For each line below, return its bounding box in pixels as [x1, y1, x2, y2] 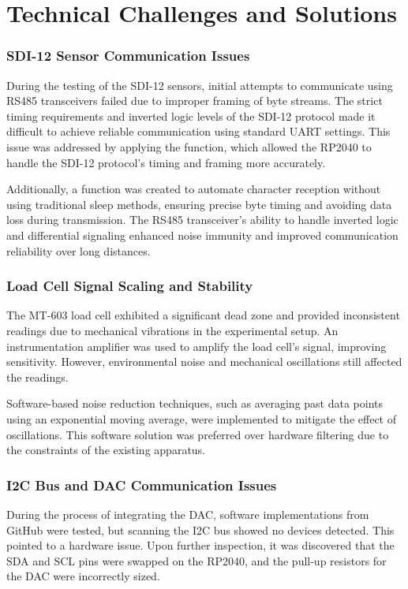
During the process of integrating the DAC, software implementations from [6, 505, 369, 522]
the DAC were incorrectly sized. [6, 568, 160, 584]
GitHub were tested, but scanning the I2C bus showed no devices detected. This [6, 521, 395, 538]
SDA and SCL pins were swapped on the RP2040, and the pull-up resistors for [6, 552, 387, 568]
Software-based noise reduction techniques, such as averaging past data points [6, 395, 384, 412]
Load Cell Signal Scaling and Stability [6, 276, 253, 296]
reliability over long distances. [6, 242, 151, 259]
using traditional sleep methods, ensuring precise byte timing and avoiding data [6, 196, 392, 212]
